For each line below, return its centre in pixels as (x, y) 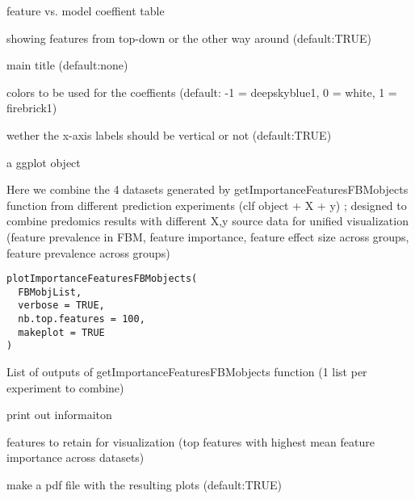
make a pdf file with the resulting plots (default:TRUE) (144, 485)
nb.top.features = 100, (82, 319)
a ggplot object (44, 162)
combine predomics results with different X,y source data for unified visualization (207, 221)
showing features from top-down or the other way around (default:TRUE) (189, 38)
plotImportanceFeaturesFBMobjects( (102, 279)
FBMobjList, (50, 292)
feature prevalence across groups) (88, 252)
